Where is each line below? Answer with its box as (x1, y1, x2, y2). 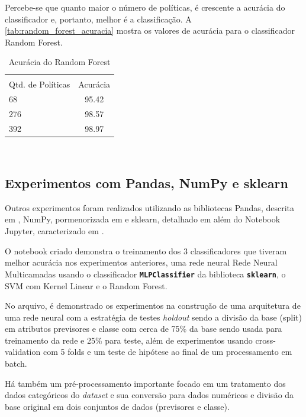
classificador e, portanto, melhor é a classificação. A (5, 12, 192, 25)
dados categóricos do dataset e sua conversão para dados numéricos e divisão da (5, 389, 294, 401)
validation (5, 345, 41, 358)
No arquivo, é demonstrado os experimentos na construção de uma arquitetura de (5, 299, 301, 312)
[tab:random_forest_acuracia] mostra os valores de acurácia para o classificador (5, 24, 295, 37)
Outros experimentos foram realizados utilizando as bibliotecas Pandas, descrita (5, 201, 294, 214)
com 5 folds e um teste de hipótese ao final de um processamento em (43, 345, 292, 358)
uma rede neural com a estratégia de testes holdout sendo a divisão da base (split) (5, 311, 302, 323)
